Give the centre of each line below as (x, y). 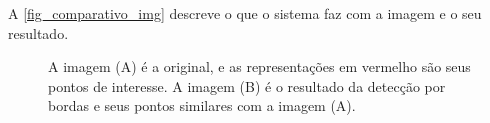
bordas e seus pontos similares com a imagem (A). (202, 105)
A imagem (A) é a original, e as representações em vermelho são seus (259, 66)
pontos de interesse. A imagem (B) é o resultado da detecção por (247, 85)
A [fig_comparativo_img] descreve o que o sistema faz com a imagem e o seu (245, 13)
